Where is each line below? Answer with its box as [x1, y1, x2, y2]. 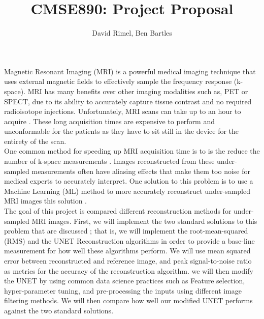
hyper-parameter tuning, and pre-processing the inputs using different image [4, 285, 242, 296]
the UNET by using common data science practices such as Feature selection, [4, 275, 245, 286]
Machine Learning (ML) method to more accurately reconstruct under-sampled [4, 185, 250, 196]
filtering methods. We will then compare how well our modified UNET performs [4, 295, 253, 306]
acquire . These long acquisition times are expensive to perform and [4, 115, 215, 126]
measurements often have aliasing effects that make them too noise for [31, 165, 251, 176]
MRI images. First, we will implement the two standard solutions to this [31, 215, 257, 226]
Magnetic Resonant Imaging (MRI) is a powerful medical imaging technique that [4, 66, 256, 76]
